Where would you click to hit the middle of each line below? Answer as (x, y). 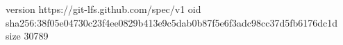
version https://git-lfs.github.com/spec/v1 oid (103, 9)
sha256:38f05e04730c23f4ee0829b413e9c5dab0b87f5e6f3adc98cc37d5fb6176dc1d (172, 22)
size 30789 (27, 36)
